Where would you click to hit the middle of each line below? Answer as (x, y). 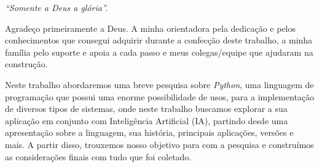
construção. (26, 64)
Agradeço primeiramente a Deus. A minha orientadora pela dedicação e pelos (151, 28)
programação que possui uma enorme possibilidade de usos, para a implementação (160, 96)
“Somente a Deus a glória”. (57, 7)
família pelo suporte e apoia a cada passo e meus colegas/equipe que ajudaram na (159, 52)
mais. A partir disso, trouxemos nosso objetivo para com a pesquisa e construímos (159, 144)
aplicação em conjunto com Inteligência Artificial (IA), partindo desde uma (147, 120)
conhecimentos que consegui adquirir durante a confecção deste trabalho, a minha (159, 40)
